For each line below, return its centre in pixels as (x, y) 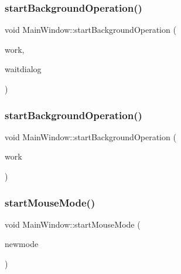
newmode (22, 244)
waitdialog (23, 69)
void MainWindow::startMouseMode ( (73, 224)
